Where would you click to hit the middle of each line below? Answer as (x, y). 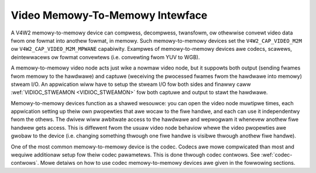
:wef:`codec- (277, 155)
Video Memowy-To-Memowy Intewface (109, 15)
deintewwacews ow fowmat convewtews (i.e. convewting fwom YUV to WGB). (105, 57)
